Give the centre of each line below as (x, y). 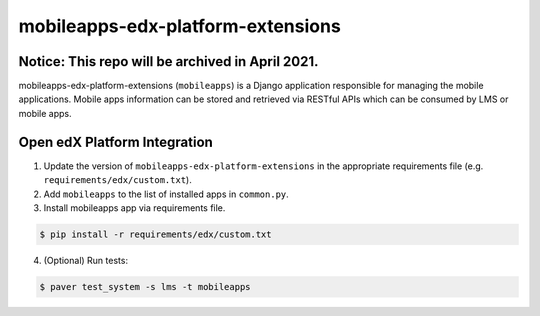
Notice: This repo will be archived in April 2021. (168, 61)
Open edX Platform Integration (116, 141)
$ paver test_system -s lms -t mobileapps (145, 286)
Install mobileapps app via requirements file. (134, 207)
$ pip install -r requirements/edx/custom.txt (155, 234)
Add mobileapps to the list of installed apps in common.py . (166, 194)
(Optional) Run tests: (86, 260)
